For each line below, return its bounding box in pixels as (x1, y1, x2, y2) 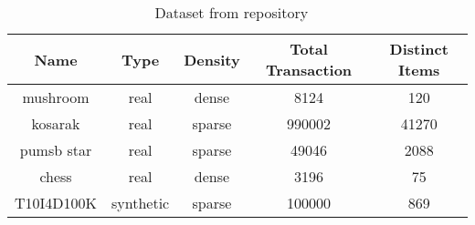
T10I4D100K (15, 192, 98, 213)
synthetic (111, 192, 170, 213)
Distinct (389, 38, 449, 59)
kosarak (31, 113, 80, 134)
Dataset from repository (154, 2, 309, 23)
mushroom (22, 87, 90, 107)
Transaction (265, 59, 353, 80)
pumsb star (19, 139, 92, 160)
